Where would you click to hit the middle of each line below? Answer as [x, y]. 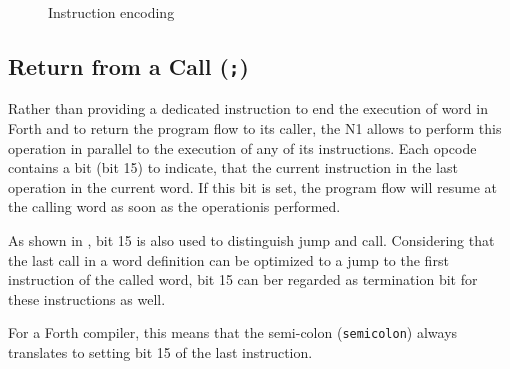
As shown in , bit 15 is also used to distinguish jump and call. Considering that [251, 239]
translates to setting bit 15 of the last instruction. [160, 351]
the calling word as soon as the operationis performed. [174, 206]
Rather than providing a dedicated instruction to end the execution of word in [248, 108]
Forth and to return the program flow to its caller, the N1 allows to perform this [255, 127]
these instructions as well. [87, 298]
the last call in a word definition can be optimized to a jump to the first [228, 259]
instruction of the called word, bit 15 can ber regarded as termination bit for [243, 279]
